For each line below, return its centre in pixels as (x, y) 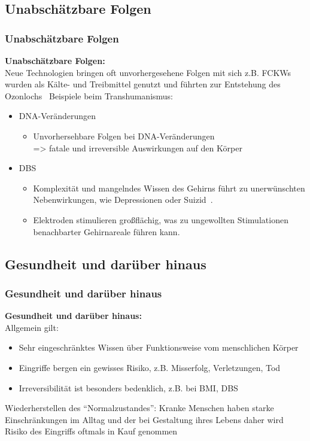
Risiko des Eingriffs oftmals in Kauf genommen (91, 431)
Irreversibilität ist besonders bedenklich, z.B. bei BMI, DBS (128, 387)
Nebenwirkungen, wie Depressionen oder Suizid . (123, 200)
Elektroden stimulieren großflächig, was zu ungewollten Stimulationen (161, 219)
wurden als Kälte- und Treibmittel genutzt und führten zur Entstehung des (143, 84)
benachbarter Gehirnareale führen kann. (107, 231)
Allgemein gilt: (32, 327)
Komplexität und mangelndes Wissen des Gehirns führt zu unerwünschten (169, 188)
